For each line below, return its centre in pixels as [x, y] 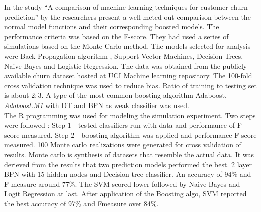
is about [17, 95]
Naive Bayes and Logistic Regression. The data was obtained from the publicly [126, 66]
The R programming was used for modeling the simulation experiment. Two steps [130, 115]
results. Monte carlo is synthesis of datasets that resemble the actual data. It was [129, 154]
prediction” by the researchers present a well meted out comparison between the [127, 16]
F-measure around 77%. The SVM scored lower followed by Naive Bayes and [122, 184]
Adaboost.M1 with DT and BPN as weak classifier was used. [97, 105]
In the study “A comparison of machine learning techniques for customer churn [126, 7]
